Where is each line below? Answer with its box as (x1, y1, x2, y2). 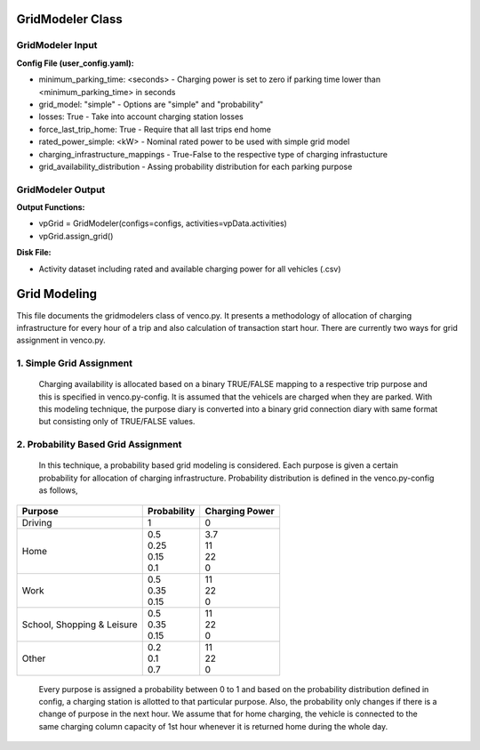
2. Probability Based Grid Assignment (16, 439, 182, 451)
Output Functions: (16, 202, 85, 213)
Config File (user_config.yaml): (16, 58, 135, 69)
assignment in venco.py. (16, 335, 106, 346)
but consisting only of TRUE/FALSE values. (38, 416, 196, 427)
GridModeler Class (16, 12, 124, 27)
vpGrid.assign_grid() (38, 230, 114, 241)
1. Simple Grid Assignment (16, 357, 133, 369)
